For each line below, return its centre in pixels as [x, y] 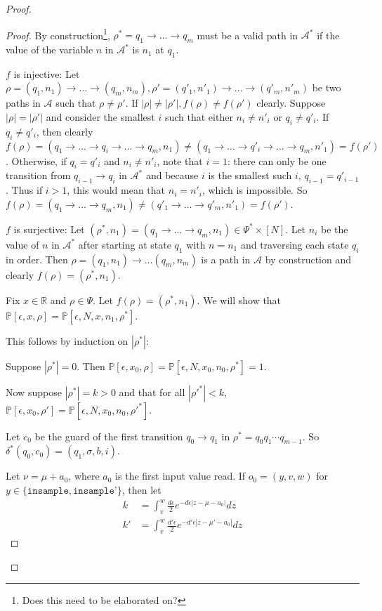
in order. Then [37, 259]
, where [84, 476]
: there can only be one [277, 160]
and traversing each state [295, 244]
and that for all [152, 392]
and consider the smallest [100, 117]
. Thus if [24, 190]
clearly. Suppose [291, 103]
